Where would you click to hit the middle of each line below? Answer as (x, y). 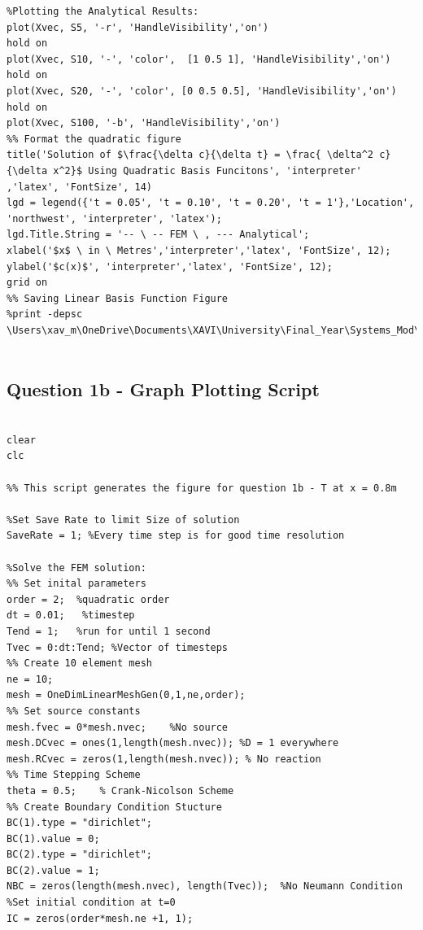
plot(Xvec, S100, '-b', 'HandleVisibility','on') (144, 123)
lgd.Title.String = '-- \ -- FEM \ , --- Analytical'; (158, 235)
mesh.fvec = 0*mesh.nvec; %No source (118, 727)
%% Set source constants (74, 711)
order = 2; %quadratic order (88, 599)
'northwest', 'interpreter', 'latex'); (114, 218)
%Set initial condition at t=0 (91, 903)
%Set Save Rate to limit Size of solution (123, 520)
